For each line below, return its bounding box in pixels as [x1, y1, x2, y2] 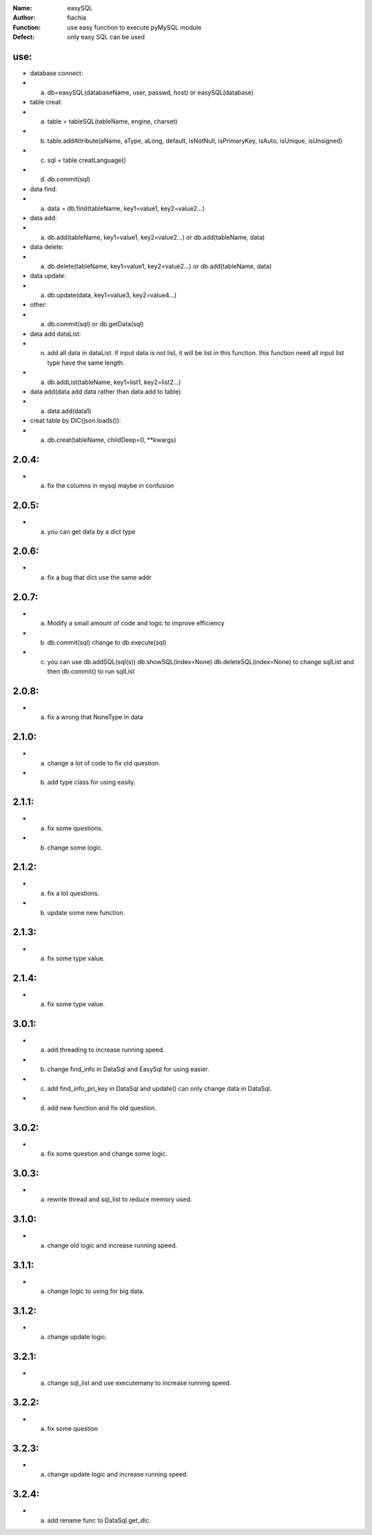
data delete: [30, 243, 64, 251]
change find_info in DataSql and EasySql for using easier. [47, 1065, 209, 1074]
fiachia [67, 14, 86, 22]
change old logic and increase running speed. [47, 1241, 178, 1250]
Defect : [12, 33, 35, 41]
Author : [12, 14, 36, 22]
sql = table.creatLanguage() [47, 156, 127, 164]
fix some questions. [47, 824, 103, 832]
